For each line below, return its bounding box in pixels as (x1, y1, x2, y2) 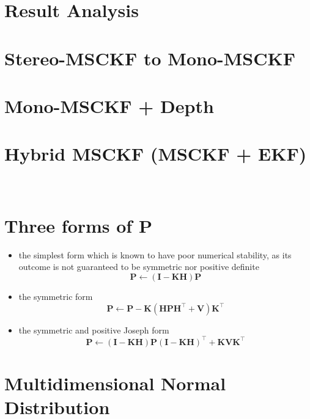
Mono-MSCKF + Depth (4, 93, 214, 118)
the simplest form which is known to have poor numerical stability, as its (18, 248, 292, 261)
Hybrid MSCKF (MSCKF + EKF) (4, 141, 307, 166)
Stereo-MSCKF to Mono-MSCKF (4, 45, 295, 70)
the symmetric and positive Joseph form (18, 323, 169, 336)
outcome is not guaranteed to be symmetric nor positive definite (18, 260, 259, 273)
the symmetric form (18, 290, 93, 302)
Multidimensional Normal (4, 370, 226, 395)
